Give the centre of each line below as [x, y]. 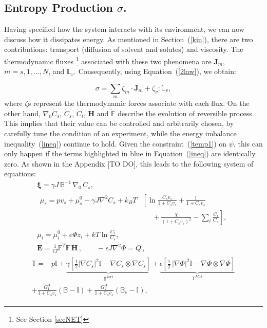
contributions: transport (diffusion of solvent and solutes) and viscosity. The [124, 49]
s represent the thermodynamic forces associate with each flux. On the [139, 103]
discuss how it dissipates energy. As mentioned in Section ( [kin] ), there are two [129, 39]
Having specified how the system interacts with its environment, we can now [124, 29]
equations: [20, 174]
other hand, [22, 113]
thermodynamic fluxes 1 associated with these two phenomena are [108, 60]
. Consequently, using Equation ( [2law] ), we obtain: [155, 71]
